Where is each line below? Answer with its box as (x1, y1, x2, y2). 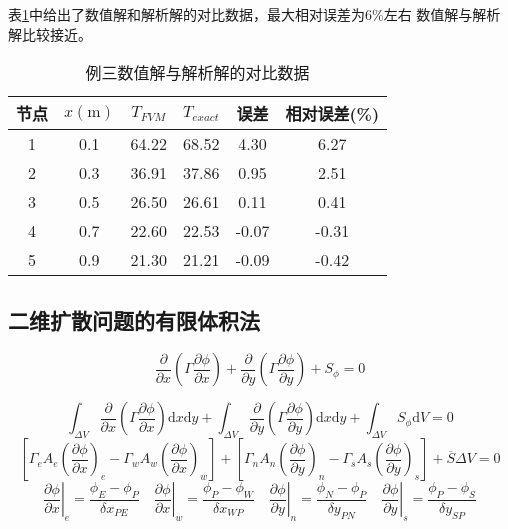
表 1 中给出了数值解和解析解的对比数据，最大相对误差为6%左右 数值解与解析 (8, 4, 501, 24)
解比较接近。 (8, 23, 92, 44)
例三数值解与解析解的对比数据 (85, 61, 310, 85)
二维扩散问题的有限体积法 (8, 304, 260, 335)
